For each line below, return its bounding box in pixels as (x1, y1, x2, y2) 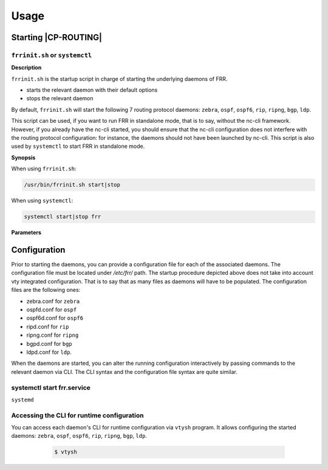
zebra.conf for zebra (26, 297, 80, 305)
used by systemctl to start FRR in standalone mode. (11, 143, 145, 150)
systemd (11, 396, 35, 403)
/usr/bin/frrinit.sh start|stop (24, 181, 121, 188)
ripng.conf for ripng (26, 331, 79, 339)
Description (11, 64, 42, 71)
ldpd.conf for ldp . (26, 348, 72, 356)
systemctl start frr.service (11, 383, 91, 392)
